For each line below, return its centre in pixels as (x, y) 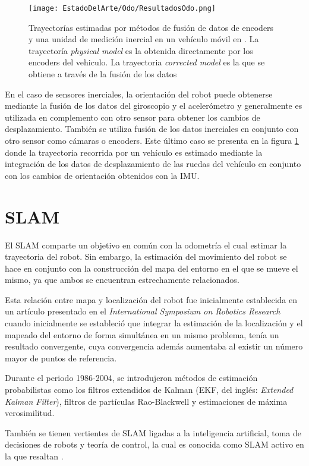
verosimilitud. (30, 413)
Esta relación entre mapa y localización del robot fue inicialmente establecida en (151, 299)
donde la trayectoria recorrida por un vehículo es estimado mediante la (134, 152)
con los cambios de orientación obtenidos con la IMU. (102, 175)
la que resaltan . (34, 456)
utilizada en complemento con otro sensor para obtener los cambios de (133, 117)
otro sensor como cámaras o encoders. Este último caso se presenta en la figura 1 (152, 140)
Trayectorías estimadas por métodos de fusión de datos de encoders (151, 27)
